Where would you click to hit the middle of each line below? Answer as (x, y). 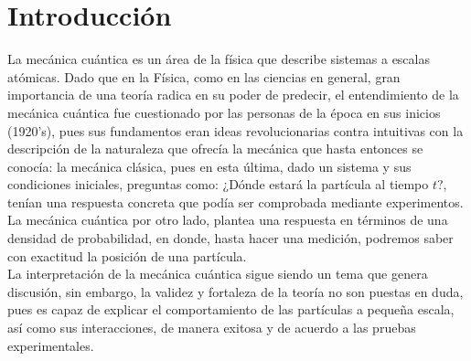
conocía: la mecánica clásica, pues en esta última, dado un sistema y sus (209, 166)
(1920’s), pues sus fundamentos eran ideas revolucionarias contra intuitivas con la (235, 130)
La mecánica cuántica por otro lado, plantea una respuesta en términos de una (228, 220)
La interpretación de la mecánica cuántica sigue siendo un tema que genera (218, 274)
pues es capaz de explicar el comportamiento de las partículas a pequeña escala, (231, 309)
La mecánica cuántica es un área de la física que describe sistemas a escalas (219, 59)
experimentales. (51, 345)
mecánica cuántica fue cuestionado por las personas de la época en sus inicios (224, 112)
